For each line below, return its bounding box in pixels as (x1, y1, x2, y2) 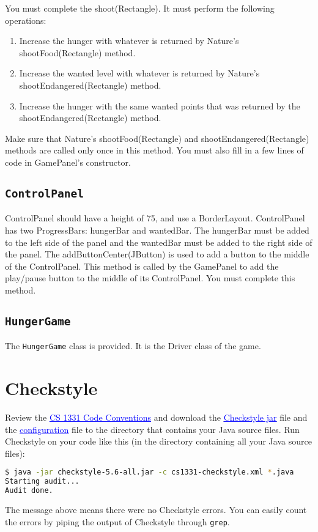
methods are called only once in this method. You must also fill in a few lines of (5, 144, 304, 157)
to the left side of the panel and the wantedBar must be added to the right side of (5, 235, 312, 248)
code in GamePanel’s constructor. (5, 155, 131, 168)
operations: (5, 13, 46, 26)
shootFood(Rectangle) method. (19, 46, 136, 59)
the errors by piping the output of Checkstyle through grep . (5, 515, 230, 528)
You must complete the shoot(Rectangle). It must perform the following (5, 2, 275, 14)
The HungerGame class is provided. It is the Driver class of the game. (5, 339, 261, 352)
